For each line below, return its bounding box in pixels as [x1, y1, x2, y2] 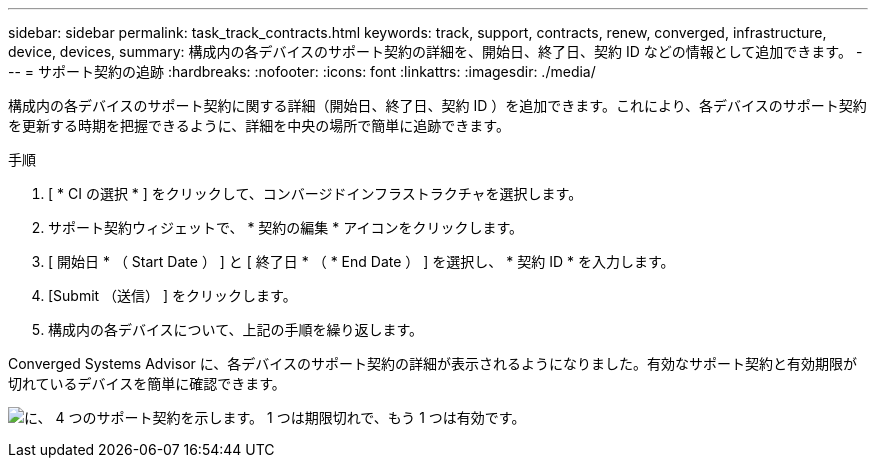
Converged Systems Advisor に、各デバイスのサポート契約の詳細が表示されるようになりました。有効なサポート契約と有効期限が [8, 355, 857, 372]
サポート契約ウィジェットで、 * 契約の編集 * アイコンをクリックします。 [48, 219, 524, 236]
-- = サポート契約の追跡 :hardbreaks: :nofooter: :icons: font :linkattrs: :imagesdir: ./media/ [8, 63, 596, 80]
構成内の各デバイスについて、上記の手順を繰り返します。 [48, 321, 424, 338]
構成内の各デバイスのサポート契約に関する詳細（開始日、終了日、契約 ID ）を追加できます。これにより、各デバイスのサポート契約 [8, 97, 867, 114]
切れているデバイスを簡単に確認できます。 [8, 375, 286, 392]
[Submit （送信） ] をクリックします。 [48, 287, 297, 304]
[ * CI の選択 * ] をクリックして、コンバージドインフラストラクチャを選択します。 [48, 185, 583, 202]
